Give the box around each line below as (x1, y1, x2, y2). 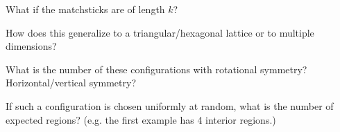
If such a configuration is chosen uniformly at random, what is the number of (6, 98, 334, 113)
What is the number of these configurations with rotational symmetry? (6, 62, 307, 76)
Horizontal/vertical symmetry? (6, 75, 137, 90)
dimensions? (6, 39, 57, 53)
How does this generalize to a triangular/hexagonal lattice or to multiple (6, 25, 314, 39)
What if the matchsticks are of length (6, 2, 165, 16)
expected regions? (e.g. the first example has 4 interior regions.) (6, 112, 276, 126)
